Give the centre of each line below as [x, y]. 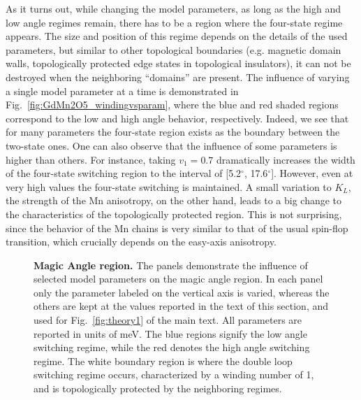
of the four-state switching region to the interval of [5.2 [124, 173]
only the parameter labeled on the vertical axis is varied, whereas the [182, 292]
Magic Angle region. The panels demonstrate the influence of [171, 265]
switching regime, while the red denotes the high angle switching [172, 347]
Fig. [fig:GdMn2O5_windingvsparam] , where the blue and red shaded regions [172, 105]
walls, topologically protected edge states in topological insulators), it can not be [178, 63]
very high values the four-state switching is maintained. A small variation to [169, 186]
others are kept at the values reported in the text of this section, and [181, 306]
